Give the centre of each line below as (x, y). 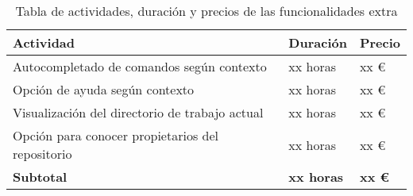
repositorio (42, 154)
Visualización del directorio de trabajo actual (138, 112)
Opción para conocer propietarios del (116, 135)
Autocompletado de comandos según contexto (140, 66)
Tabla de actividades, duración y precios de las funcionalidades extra (206, 11)
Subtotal (40, 177)
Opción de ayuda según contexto (104, 89)
